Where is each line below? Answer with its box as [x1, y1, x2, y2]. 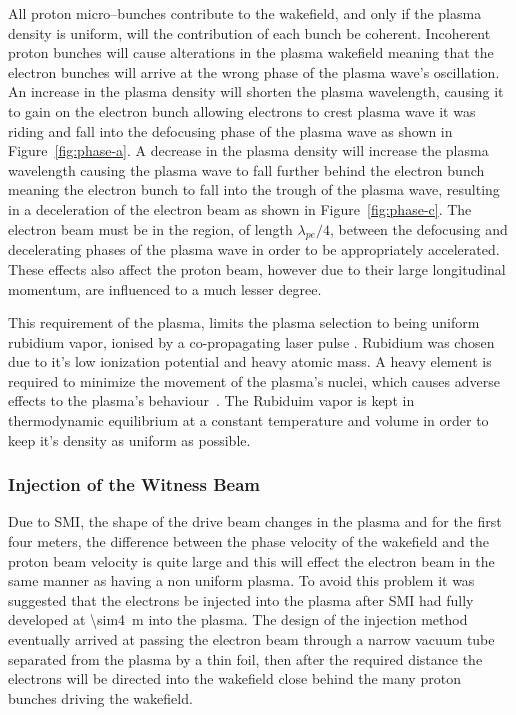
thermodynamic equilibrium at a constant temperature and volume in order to [8, 410, 489, 431]
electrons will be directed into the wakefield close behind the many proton [8, 668, 461, 689]
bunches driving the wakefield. [8, 687, 193, 708]
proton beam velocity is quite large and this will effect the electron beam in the [8, 550, 495, 571]
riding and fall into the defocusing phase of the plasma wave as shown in [8, 120, 453, 141]
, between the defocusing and [329, 218, 508, 239]
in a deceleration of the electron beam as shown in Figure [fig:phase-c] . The [8, 198, 472, 219]
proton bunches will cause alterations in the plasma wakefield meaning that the [8, 42, 494, 63]
